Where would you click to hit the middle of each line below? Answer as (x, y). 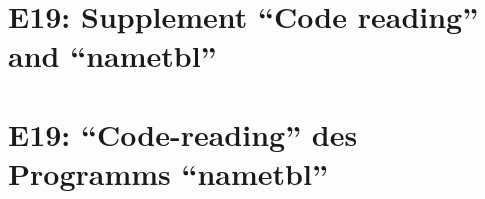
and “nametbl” (112, 55)
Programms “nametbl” (168, 172)
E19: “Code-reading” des (183, 133)
